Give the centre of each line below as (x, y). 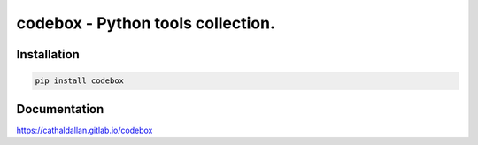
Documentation (60, 109)
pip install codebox (79, 81)
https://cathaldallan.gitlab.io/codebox (85, 130)
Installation (48, 54)
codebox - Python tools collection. (146, 23)
